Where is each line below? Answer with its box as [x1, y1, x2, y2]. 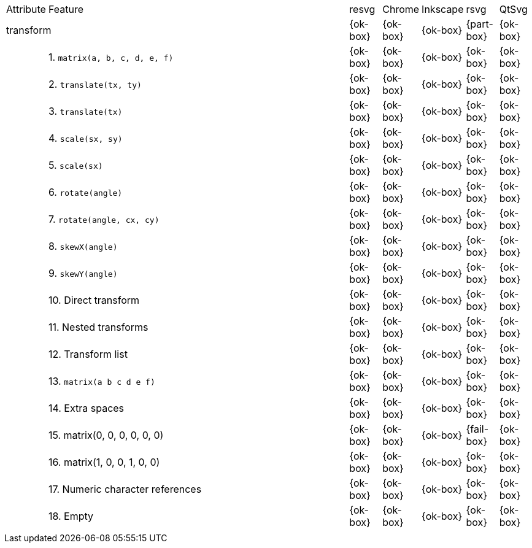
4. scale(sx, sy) [48, 132, 123, 144]
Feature [48, 3, 83, 15]
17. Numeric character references [48, 483, 202, 495]
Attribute [6, 3, 46, 15]
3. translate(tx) [48, 105, 123, 117]
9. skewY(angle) [48, 267, 118, 279]
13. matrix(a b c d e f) [48, 375, 155, 387]
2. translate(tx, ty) [48, 78, 142, 90]
